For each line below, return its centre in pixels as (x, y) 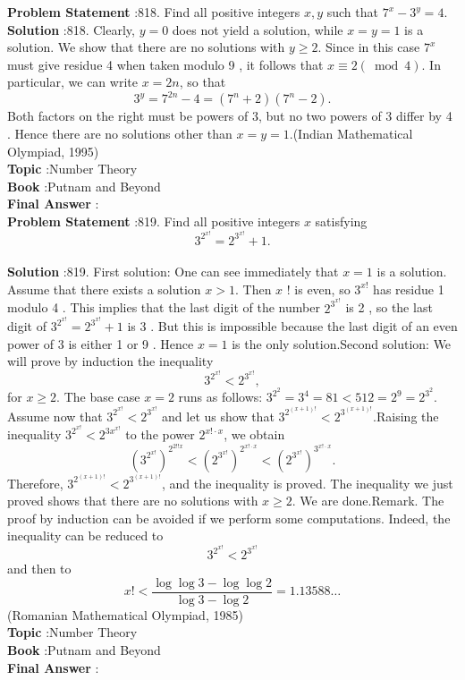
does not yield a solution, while (258, 29)
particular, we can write (72, 82)
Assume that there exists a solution (104, 289)
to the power (160, 434)
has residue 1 (409, 289)
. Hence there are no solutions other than (120, 134)
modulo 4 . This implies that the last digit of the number (164, 307)
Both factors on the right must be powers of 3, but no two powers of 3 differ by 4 (230, 116)
